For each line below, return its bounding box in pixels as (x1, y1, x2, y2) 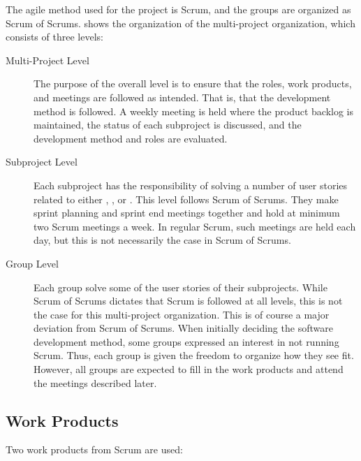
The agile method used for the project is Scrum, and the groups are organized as (6, 2, 351, 16)
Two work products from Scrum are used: (6, 442, 183, 457)
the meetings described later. (34, 375, 157, 390)
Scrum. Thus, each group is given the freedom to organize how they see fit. (34, 348, 354, 363)
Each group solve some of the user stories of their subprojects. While (34, 279, 327, 294)
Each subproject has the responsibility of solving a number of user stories (34, 177, 348, 192)
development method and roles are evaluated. (34, 131, 228, 145)
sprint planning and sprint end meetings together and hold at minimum (34, 205, 340, 220)
